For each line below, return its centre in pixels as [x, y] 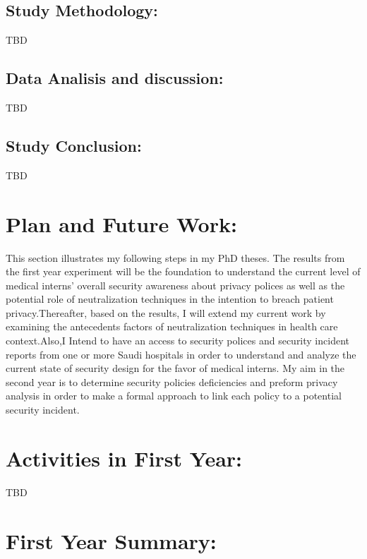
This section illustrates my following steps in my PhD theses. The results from [175, 257]
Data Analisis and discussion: [115, 78]
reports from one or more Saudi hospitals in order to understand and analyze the [181, 354]
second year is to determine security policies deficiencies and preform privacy [172, 381]
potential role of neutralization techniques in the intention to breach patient [170, 299]
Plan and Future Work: [121, 223]
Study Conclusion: [74, 145]
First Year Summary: [111, 540]
